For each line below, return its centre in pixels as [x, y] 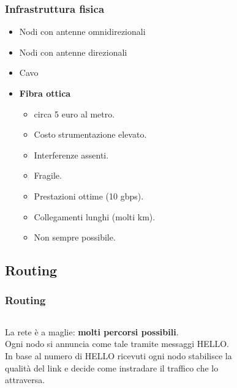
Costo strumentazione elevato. [90, 134]
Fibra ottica [45, 93]
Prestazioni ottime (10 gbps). [89, 196]
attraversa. [25, 380]
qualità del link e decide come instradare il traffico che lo [112, 367]
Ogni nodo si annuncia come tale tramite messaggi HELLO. [117, 344]
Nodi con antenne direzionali [73, 52]
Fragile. [48, 175]
